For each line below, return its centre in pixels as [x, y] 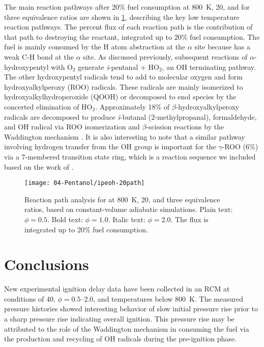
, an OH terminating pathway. [209, 66]
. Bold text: [65, 219]
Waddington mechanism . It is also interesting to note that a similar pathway [125, 136]
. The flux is [189, 219]
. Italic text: [127, 219]
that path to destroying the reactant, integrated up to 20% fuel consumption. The [132, 36]
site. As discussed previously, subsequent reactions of [165, 56]
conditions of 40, [30, 298]
